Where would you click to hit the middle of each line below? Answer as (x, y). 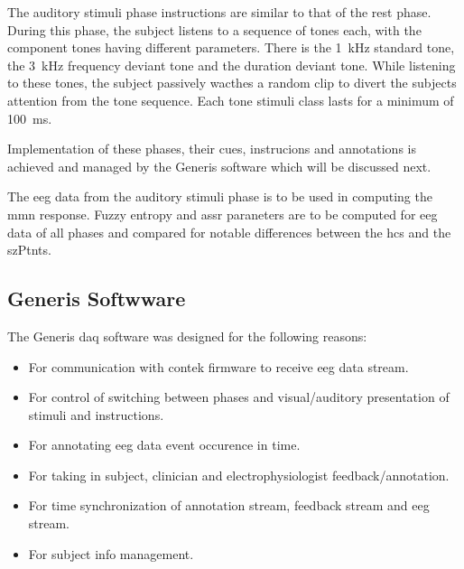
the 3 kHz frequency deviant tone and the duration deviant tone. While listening (232, 65)
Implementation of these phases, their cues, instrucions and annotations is (212, 149)
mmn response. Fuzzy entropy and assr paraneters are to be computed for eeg (223, 214)
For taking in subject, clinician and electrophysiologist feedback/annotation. (239, 475)
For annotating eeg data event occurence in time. (164, 445)
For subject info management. (111, 553)
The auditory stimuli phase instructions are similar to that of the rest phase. (219, 12)
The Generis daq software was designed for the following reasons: (187, 336)
